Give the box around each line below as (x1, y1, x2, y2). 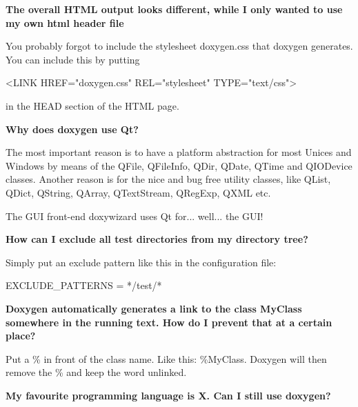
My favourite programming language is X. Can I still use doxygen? (6, 388, 331, 402)
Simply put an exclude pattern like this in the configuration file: (6, 255, 277, 269)
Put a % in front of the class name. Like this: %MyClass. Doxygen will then (6, 351, 327, 366)
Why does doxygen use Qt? (6, 121, 139, 136)
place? (6, 328, 36, 343)
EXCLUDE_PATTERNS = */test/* (6, 278, 162, 292)
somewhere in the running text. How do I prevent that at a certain (6, 315, 332, 329)
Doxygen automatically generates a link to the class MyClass (6, 301, 302, 315)
